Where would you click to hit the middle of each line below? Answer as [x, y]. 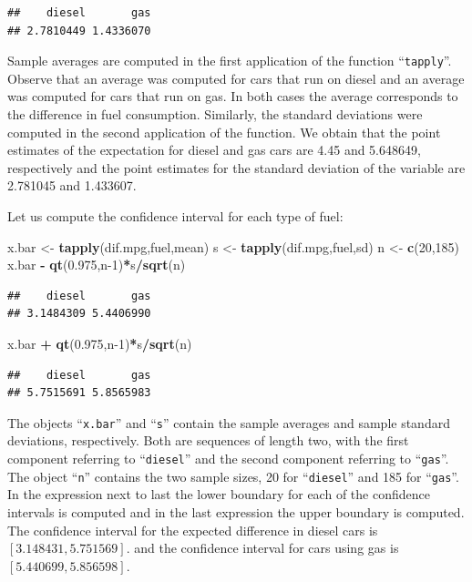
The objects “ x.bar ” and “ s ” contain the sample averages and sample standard [229, 422]
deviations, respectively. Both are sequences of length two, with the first [208, 440]
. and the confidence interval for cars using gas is [262, 548]
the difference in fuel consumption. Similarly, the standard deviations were [215, 114]
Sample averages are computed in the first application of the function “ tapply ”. [230, 61]
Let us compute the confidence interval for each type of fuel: [175, 216]
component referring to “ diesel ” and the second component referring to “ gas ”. [228, 458]
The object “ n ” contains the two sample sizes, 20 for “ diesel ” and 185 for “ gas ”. [233, 476]
